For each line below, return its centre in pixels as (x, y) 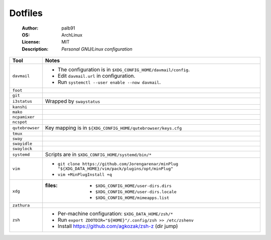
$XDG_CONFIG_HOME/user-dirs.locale (136, 192)
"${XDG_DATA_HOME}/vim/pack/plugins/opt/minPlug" (116, 169)
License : (31, 42)
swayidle (22, 144)
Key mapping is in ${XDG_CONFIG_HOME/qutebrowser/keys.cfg (114, 128)
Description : (35, 49)
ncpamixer (24, 117)
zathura (21, 205)
